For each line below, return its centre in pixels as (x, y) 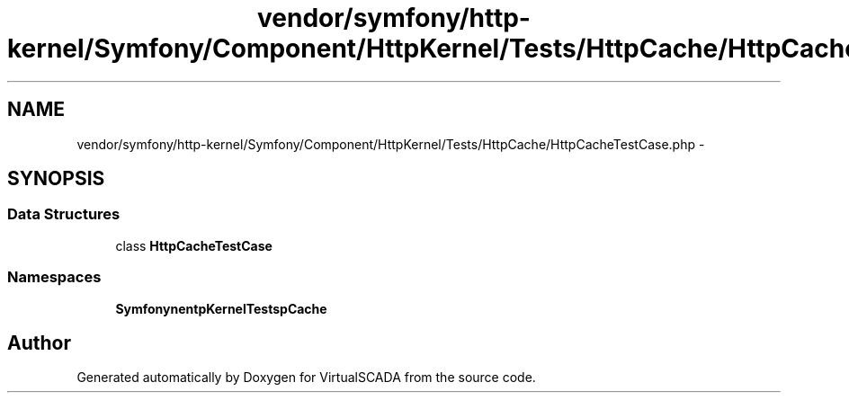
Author (39, 342)
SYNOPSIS (56, 179)
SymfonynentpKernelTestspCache (221, 308)
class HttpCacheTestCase (194, 245)
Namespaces (54, 277)
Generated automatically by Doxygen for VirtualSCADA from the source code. (306, 378)
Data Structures (64, 214)
